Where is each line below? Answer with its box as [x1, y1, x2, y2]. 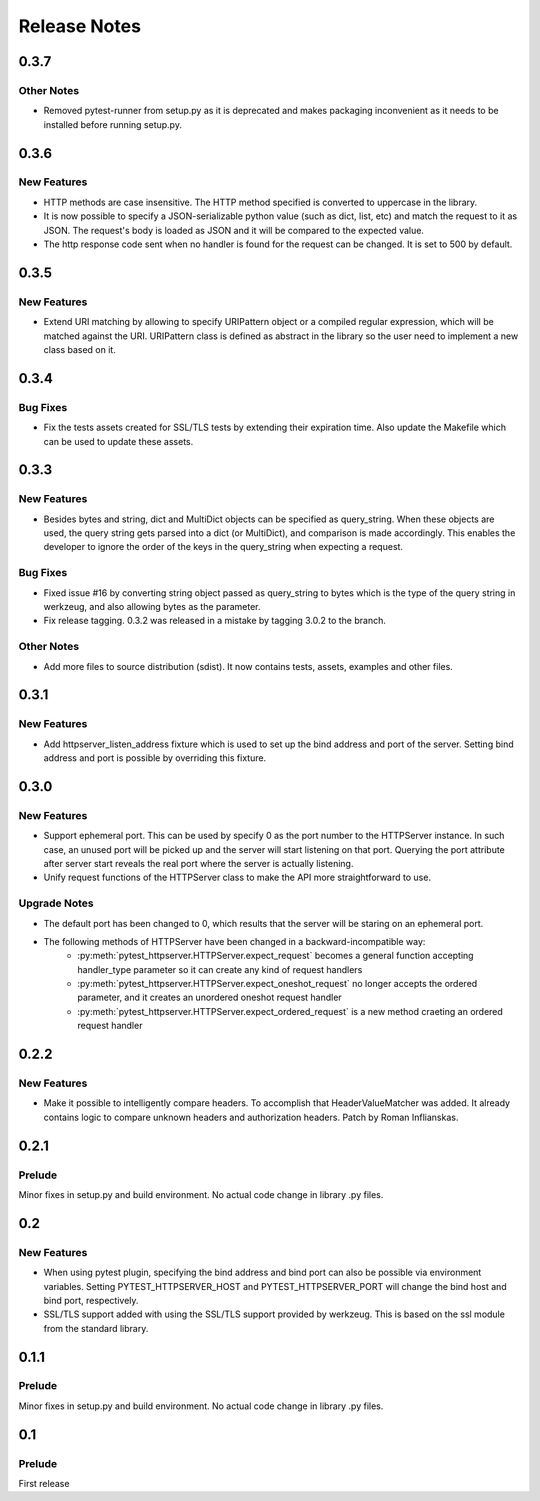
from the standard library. [43, 1322, 149, 1334]
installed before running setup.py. [43, 118, 182, 130]
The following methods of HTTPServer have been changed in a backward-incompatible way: [43, 935, 426, 947]
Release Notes [18, 15, 142, 37]
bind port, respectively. [43, 1294, 139, 1306]
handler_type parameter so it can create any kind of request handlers [77, 963, 363, 975]
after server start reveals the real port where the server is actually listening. [43, 858, 354, 869]
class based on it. [43, 343, 117, 355]
